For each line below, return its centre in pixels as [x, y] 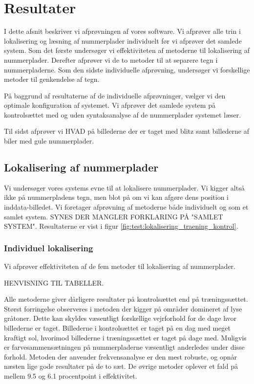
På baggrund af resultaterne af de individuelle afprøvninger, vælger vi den [115, 95]
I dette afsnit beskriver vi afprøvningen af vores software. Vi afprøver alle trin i [122, 31]
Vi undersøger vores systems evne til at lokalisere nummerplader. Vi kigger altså [124, 187]
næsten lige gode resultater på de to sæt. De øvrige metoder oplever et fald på [121, 366]
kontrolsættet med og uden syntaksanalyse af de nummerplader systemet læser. [123, 114]
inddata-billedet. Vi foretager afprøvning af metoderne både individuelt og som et [126, 207]
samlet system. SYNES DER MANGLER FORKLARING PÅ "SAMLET [114, 216]
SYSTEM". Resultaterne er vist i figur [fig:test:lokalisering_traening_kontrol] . [121, 226]
